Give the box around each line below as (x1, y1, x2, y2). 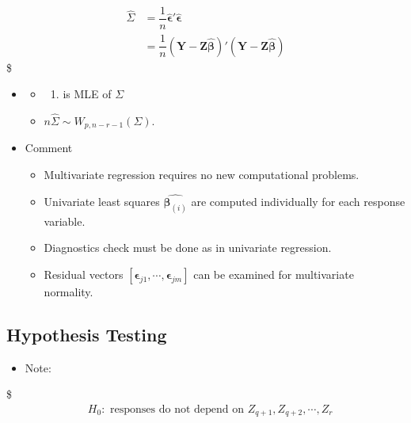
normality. (44, 283, 93, 299)
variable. (44, 212, 86, 229)
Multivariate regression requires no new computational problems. (44, 166, 360, 183)
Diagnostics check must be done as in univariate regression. (44, 239, 332, 256)
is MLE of (63, 86, 112, 102)
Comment (25, 139, 73, 156)
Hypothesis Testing (6, 322, 167, 346)
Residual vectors (44, 265, 124, 282)
